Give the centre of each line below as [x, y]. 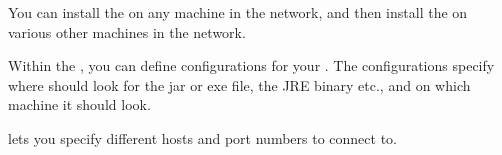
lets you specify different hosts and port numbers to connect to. [202, 137]
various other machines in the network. [127, 31]
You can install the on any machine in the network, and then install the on [238, 12]
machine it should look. [79, 104]
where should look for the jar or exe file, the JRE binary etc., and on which [239, 84]
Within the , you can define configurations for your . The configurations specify [251, 65]
